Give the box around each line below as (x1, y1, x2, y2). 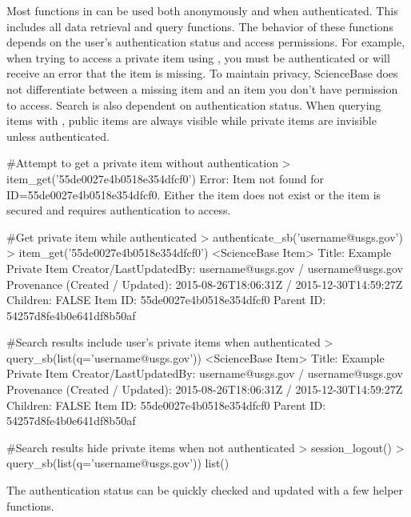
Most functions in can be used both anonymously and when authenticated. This (6, 2, 398, 18)
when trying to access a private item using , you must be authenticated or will (6, 49, 390, 66)
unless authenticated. (6, 127, 110, 144)
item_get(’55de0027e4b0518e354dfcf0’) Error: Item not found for (6, 170, 325, 186)
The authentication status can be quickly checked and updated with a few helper (6, 482, 404, 499)
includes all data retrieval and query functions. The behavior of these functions (6, 18, 393, 34)
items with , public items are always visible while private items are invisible (6, 112, 377, 129)
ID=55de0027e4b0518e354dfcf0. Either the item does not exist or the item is (6, 186, 381, 202)
